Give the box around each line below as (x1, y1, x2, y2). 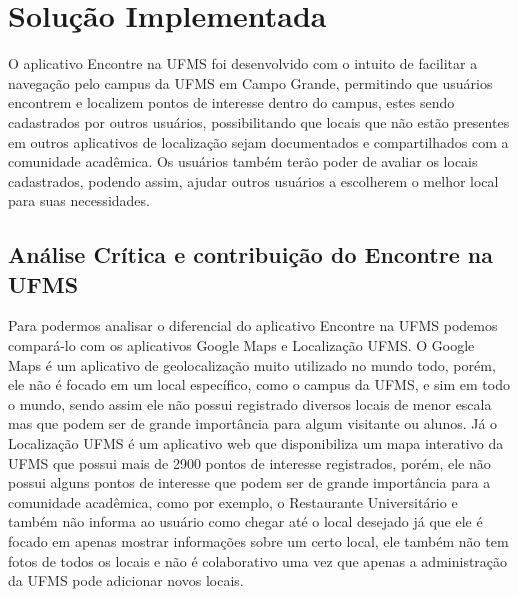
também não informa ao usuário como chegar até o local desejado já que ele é (8, 511, 483, 532)
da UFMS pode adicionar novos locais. (8, 570, 244, 591)
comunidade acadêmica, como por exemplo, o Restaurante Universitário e (8, 491, 458, 512)
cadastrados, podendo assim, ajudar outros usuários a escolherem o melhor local (8, 170, 499, 191)
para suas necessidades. (8, 190, 150, 211)
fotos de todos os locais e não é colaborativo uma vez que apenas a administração (8, 550, 508, 571)
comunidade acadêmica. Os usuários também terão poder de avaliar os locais (8, 151, 478, 172)
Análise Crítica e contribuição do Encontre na (8, 239, 493, 270)
